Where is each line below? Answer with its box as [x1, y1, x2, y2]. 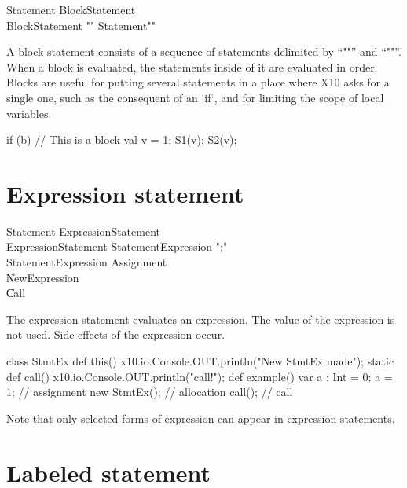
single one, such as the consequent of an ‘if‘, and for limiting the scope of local [6, 89, 384, 105]
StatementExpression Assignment [6, 254, 167, 270]
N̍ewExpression [6, 269, 79, 285]
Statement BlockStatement [6, 2, 136, 17]
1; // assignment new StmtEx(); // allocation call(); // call [6, 383, 293, 400]
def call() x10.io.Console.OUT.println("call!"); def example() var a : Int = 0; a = [6, 368, 393, 384]
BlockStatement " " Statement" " [6, 17, 156, 33]
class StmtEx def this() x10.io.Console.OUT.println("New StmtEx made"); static [6, 353, 394, 369]
